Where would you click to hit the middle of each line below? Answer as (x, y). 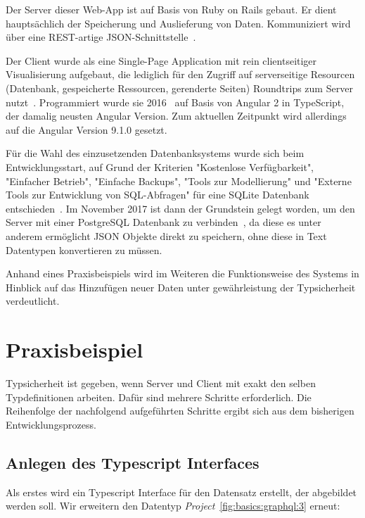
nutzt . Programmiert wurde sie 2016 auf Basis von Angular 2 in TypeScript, (175, 102)
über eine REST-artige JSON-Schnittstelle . (101, 37)
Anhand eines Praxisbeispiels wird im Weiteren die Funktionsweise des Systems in (182, 273)
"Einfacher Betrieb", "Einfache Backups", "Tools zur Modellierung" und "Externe (179, 181)
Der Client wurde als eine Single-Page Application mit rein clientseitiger (161, 60)
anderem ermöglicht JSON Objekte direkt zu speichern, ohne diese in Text (166, 235)
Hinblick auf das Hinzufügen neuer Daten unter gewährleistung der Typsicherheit (181, 287)
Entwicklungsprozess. (51, 424)
